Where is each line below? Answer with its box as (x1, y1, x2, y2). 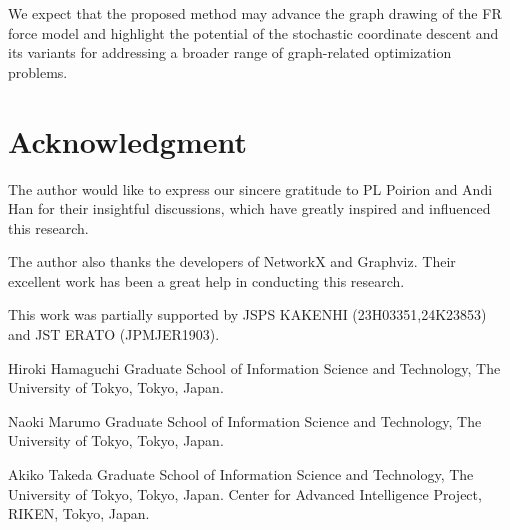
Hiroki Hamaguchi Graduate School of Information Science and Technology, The (8, 357, 501, 378)
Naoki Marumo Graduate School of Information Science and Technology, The (8, 410, 482, 431)
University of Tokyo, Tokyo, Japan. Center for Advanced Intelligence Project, (8, 483, 482, 504)
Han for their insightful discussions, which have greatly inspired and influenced (8, 198, 491, 219)
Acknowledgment (8, 120, 247, 161)
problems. (8, 61, 68, 82)
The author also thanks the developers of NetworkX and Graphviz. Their (8, 251, 456, 272)
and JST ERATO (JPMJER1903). (8, 324, 220, 345)
